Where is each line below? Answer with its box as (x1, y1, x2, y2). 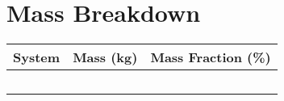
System (13, 48, 61, 67)
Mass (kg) (73, 48, 138, 67)
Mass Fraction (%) (150, 48, 271, 67)
